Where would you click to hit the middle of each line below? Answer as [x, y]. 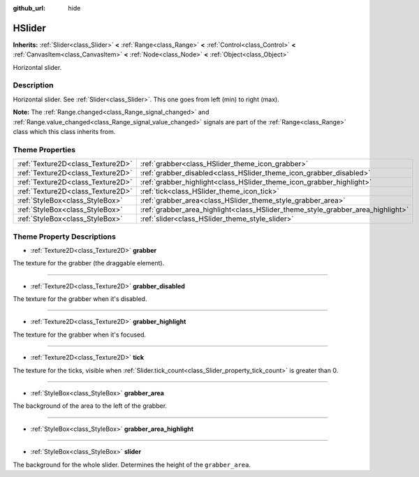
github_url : [29, 8]
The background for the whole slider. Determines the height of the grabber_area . [132, 464]
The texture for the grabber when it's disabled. [80, 299]
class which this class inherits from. [64, 132]
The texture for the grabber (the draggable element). [89, 263]
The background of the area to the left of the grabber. [90, 406]
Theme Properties [44, 149]
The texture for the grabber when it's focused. [80, 335]
